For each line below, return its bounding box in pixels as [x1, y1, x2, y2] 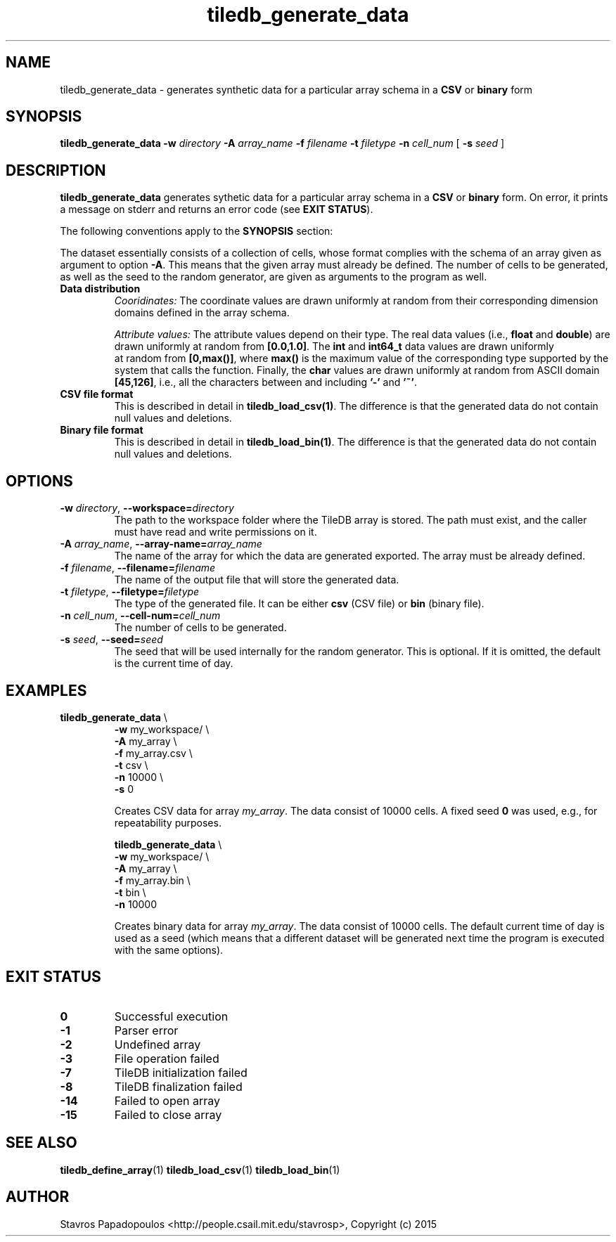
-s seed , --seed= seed [60, 633, 163, 646]
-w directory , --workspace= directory [60, 502, 234, 515]
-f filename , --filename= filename [60, 562, 216, 574]
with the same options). [114, 943, 224, 956]
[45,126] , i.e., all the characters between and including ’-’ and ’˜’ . [114, 376, 418, 389]
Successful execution [114, 1009, 229, 1023]
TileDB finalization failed [114, 1079, 243, 1094]
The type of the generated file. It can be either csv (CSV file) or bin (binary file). [114, 597, 485, 610]
